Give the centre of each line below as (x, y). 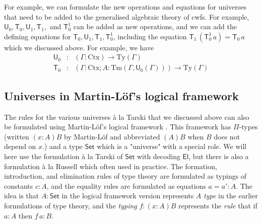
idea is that (22, 196)
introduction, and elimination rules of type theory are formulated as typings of (125, 176)
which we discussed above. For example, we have (79, 47)
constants (19, 185)
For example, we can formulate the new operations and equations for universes (125, 7)
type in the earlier (231, 196)
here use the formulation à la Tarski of (63, 156)
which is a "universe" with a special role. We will (172, 146)
